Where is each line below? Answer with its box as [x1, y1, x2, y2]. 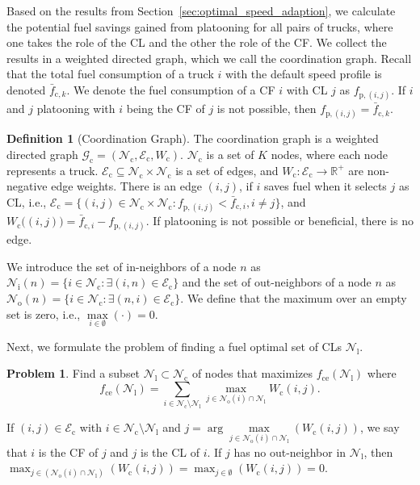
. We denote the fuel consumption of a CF [66, 81, 275, 98]
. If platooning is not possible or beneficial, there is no [145, 212, 414, 229]
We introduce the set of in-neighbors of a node [6, 257, 237, 274]
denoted [6, 81, 46, 98]
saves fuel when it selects [263, 178, 387, 194]
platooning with [36, 100, 115, 117]
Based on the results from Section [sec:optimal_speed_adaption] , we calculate [6, 2, 396, 19]
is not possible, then [216, 100, 317, 117]
